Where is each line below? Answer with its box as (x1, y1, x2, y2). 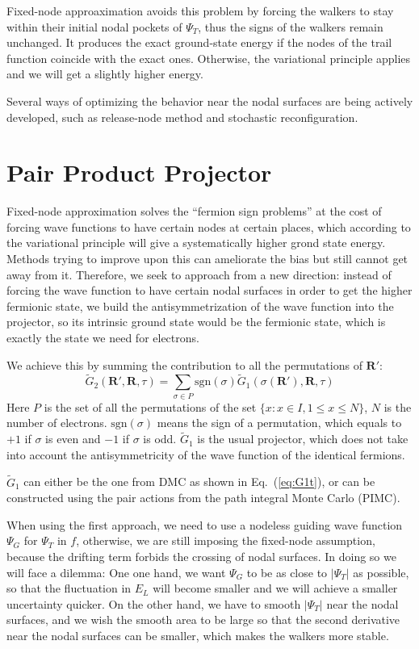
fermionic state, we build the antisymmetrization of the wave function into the (6, 297, 394, 314)
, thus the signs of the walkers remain (198, 18, 383, 35)
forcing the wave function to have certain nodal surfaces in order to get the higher (6, 282, 413, 299)
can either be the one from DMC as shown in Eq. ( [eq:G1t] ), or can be (23, 473, 375, 490)
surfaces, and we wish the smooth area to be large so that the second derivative (6, 611, 400, 628)
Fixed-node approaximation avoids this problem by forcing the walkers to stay (6, 2, 394, 19)
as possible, (353, 563, 409, 580)
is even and (45, 430, 101, 447)
